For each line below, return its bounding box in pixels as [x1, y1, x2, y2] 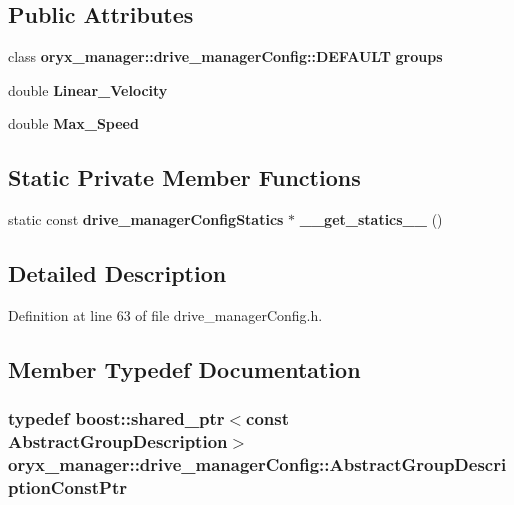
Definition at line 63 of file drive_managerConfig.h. [8, 304, 323, 325]
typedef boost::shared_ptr [8, 406, 225, 431]
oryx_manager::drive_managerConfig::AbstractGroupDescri [8, 452, 507, 477]
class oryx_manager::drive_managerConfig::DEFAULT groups [8, 46, 443, 67]
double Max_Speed [8, 113, 139, 134]
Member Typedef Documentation [8, 353, 361, 384]
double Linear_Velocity [8, 79, 168, 100]
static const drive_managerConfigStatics [8, 209, 284, 230]
